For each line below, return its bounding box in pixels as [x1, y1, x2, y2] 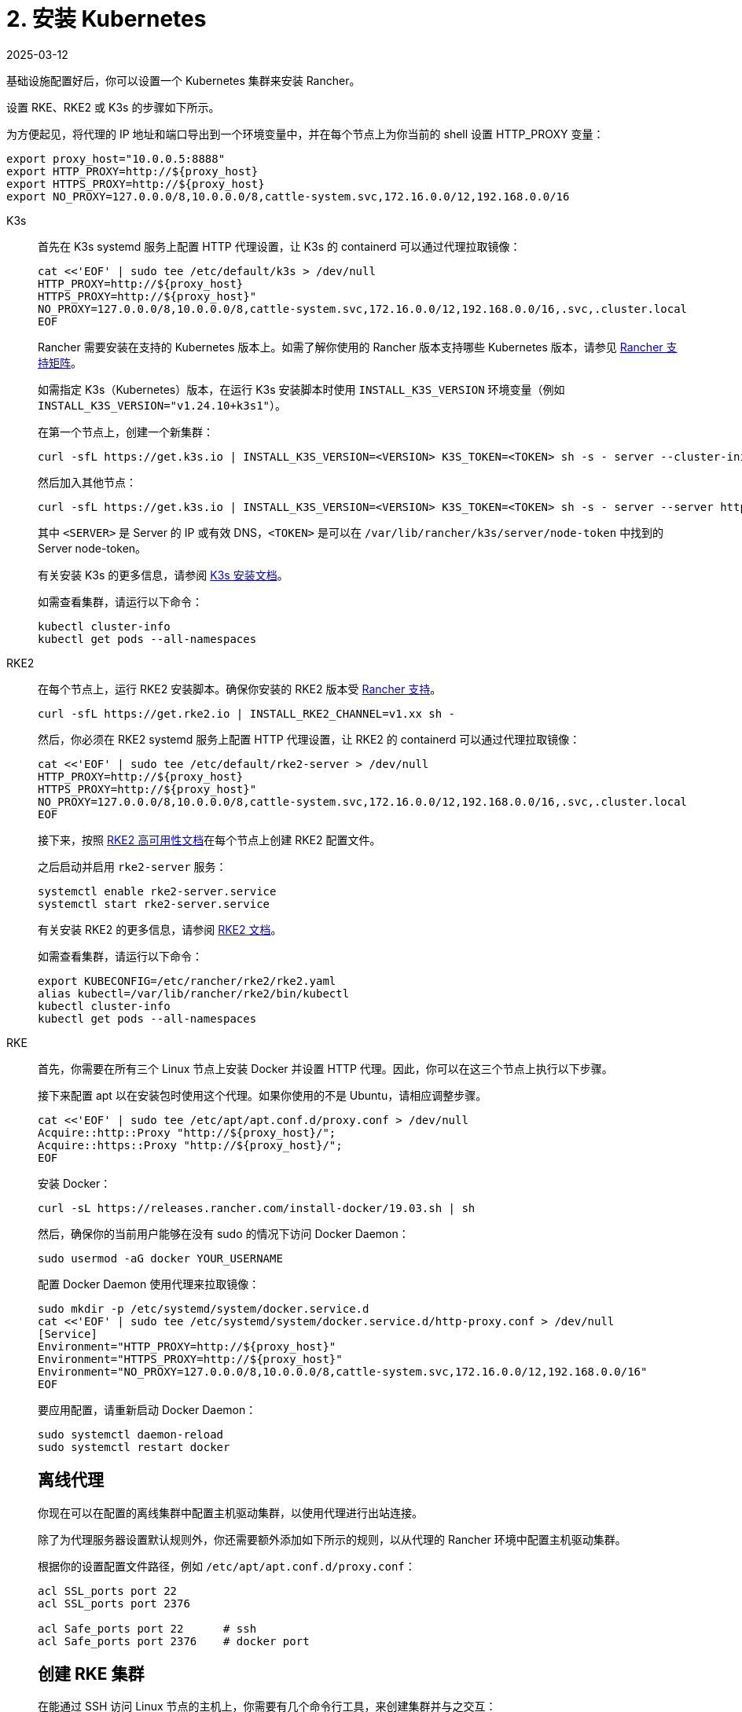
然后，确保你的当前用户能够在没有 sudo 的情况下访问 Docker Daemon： [38, 1226, 410, 1240]
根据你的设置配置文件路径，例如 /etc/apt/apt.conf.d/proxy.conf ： [38, 1559, 416, 1573]
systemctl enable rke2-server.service [38, 884, 277, 898]
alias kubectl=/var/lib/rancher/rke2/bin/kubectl [38, 986, 350, 1000]
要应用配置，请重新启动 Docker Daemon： [38, 1402, 257, 1416]
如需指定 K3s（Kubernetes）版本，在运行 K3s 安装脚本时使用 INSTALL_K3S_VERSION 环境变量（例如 [38, 382, 565, 396]
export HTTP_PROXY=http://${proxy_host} [6, 164, 259, 178]
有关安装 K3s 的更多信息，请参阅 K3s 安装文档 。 [38, 568, 288, 582]
